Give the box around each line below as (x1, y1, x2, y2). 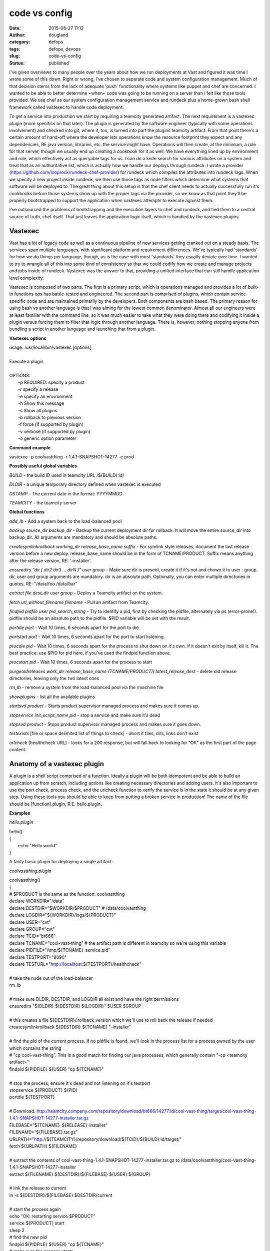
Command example (9, 444, 51, 450)
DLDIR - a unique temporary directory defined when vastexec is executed (9, 481, 161, 487)
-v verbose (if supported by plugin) (18, 428, 91, 434)
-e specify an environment (18, 393, 72, 399)
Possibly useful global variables (9, 463, 77, 469)
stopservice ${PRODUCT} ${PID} (9, 1087, 78, 1093)
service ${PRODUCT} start (9, 1220, 64, 1226)
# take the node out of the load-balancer (9, 975, 93, 981)
